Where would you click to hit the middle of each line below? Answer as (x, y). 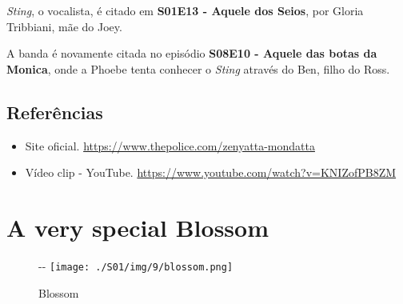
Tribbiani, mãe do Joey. (64, 26)
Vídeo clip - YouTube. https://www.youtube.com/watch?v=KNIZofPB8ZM (211, 172)
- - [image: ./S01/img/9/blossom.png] (136, 265)
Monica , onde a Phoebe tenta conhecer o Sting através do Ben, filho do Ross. (198, 68)
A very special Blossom (138, 227)
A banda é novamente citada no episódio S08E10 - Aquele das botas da (192, 53)
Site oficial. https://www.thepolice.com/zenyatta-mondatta (170, 145)
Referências (55, 112)
